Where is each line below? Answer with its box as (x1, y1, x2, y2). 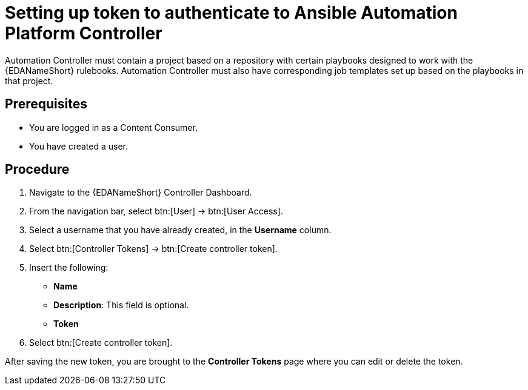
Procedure (5, 162, 70, 177)
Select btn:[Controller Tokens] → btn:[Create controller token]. (29, 243, 278, 254)
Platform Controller (5, 23, 162, 44)
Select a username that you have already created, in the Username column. (29, 225, 332, 236)
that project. (5, 75, 53, 86)
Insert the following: (29, 262, 109, 273)
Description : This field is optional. (53, 300, 189, 311)
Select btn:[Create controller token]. (29, 337, 173, 348)
